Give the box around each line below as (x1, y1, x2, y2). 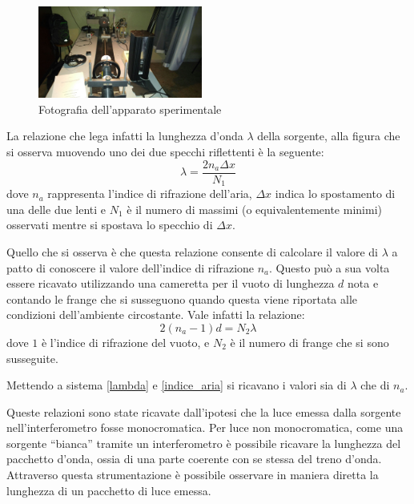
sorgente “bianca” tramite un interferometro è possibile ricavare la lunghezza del (6, 434, 401, 451)
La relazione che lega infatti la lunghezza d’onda (6, 127, 243, 144)
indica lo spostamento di (275, 185, 396, 202)
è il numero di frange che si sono (230, 333, 389, 350)
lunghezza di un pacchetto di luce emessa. (6, 482, 211, 498)
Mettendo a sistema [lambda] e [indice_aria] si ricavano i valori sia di (6, 377, 347, 393)
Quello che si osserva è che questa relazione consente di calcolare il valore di (6, 243, 379, 260)
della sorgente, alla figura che (257, 127, 400, 144)
